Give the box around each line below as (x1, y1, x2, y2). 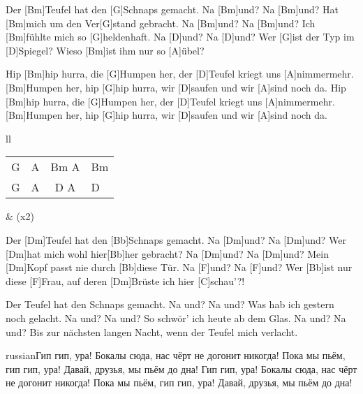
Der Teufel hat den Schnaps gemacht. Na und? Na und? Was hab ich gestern (6, 297, 334, 312)
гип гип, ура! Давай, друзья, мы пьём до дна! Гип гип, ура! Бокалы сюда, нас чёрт (6, 361, 357, 376)
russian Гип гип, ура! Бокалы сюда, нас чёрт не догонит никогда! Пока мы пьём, (6, 348, 346, 363)
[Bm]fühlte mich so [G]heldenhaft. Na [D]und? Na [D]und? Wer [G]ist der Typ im (6, 29, 355, 44)
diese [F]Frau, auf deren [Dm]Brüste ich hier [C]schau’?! (6, 273, 245, 288)
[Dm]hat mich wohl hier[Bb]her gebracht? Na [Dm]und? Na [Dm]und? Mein (6, 246, 329, 261)
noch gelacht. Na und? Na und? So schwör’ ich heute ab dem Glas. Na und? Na (6, 310, 346, 325)
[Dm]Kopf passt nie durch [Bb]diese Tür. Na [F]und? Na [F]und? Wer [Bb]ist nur (6, 260, 353, 275)
